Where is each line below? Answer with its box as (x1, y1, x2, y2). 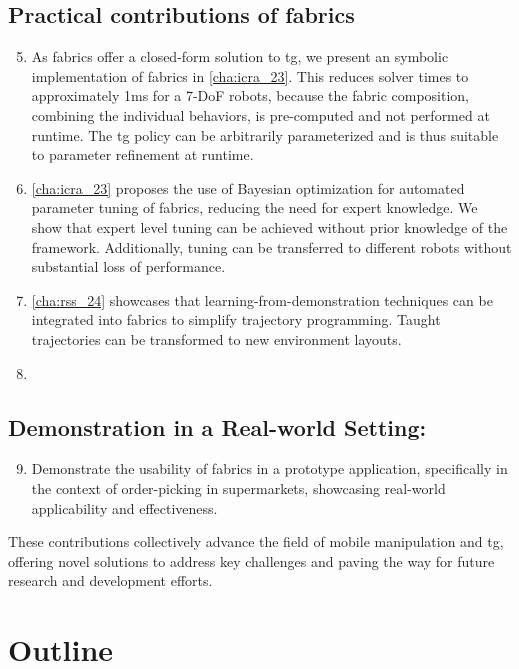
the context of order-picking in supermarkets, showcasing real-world (31, 477, 446, 498)
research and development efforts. (8, 570, 213, 591)
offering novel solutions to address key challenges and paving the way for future (8, 550, 495, 571)
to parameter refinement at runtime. (31, 144, 254, 165)
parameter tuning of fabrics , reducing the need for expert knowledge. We (31, 197, 478, 218)
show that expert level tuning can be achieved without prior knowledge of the (31, 216, 508, 237)
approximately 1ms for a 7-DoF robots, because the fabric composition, (31, 85, 469, 106)
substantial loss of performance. (31, 256, 226, 277)
